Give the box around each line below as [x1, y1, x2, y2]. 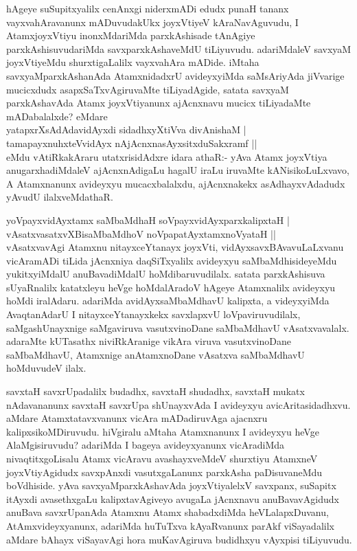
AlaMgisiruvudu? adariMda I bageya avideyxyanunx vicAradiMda [6, 438, 285, 452]
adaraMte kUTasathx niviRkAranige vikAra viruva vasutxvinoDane [6, 334, 291, 348]
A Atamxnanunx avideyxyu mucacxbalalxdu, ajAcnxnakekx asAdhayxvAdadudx [6, 176, 345, 190]
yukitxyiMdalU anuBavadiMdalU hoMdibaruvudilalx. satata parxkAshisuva [6, 267, 325, 281]
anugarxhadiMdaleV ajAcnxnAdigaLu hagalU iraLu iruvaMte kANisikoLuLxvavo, [6, 163, 350, 177]
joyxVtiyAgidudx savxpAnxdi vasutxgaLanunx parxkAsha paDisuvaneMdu [6, 464, 323, 479]
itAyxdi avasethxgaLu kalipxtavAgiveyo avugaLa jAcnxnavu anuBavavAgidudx [6, 491, 339, 506]
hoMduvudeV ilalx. [6, 361, 87, 375]
